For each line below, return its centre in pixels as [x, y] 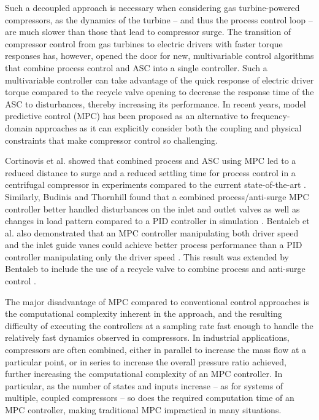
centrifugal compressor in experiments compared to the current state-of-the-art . [156, 185]
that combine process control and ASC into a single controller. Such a [136, 67]
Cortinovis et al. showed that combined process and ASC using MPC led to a [151, 161]
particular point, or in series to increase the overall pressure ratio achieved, [146, 361]
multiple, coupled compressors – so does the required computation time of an [150, 398]
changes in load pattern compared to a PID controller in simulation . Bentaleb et [157, 221]
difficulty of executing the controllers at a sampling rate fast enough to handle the [159, 325]
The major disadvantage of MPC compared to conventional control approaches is [157, 301]
